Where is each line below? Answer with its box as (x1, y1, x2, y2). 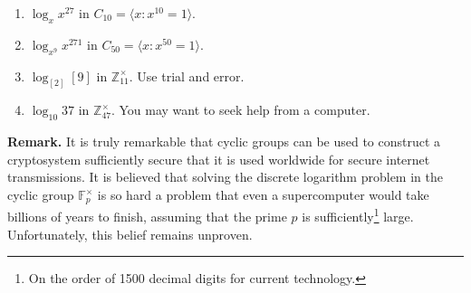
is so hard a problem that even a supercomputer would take (97, 185, 429, 204)
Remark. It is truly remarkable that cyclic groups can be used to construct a (7, 132, 441, 151)
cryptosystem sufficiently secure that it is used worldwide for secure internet (7, 149, 430, 168)
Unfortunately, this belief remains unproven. (7, 224, 253, 243)
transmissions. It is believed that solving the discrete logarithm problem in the (7, 167, 443, 186)
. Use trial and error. (129, 66, 245, 85)
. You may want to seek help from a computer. (111, 100, 370, 119)
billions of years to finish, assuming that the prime (7, 207, 287, 226)
